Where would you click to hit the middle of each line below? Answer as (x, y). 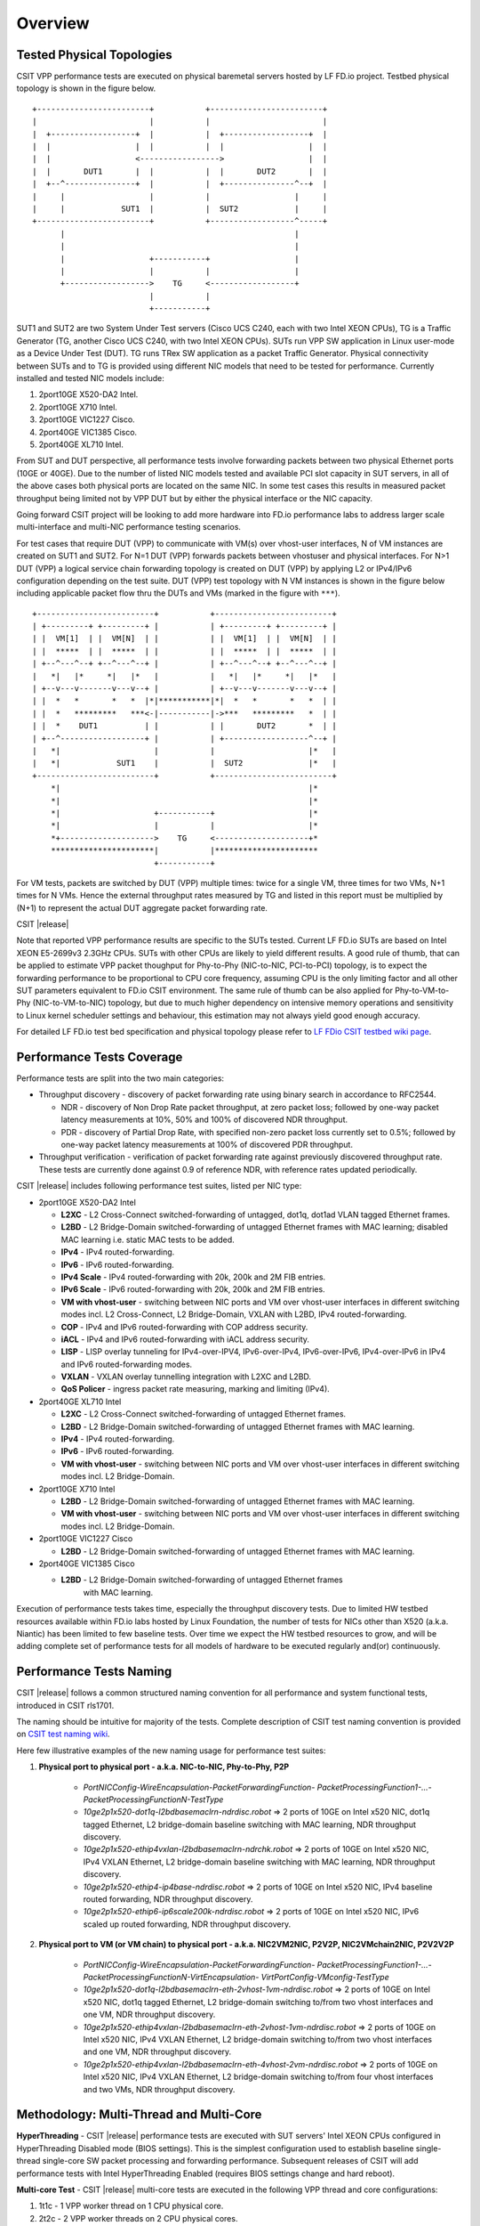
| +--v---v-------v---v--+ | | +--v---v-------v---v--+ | (184, 689)
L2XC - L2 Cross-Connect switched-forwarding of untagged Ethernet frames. (204, 1414)
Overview (53, 23)
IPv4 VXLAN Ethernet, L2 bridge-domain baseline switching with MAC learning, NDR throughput (259, 1862)
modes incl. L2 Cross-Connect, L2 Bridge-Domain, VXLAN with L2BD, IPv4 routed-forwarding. (234, 1314)
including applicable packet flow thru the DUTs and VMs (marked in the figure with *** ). (179, 593)
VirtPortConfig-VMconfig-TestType (325, 1977)
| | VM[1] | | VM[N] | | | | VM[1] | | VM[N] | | (184, 638)
